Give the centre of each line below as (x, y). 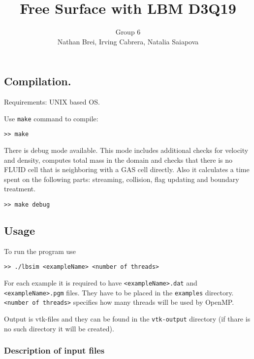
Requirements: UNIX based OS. (52, 102)
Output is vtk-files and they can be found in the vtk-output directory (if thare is (127, 319)
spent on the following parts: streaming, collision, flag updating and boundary (122, 179)
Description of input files (54, 350)
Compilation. (38, 81)
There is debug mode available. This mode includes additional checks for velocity (126, 150)
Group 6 (128, 32)
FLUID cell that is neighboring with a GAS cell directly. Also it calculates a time (127, 169)
